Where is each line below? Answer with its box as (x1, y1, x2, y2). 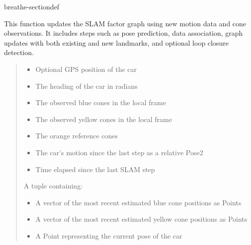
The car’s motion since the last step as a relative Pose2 (35, 147, 203, 157)
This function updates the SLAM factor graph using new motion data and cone (4, 18, 247, 28)
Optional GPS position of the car (35, 63, 137, 74)
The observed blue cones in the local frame (35, 97, 166, 108)
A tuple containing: (23, 181, 83, 191)
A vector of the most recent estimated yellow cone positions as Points (35, 214, 248, 224)
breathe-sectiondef (4, 1, 59, 11)
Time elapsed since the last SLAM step (35, 164, 155, 174)
